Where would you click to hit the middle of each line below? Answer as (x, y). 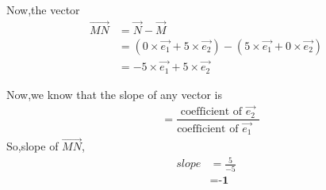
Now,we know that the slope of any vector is (114, 94)
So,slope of (33, 146)
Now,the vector (43, 9)
